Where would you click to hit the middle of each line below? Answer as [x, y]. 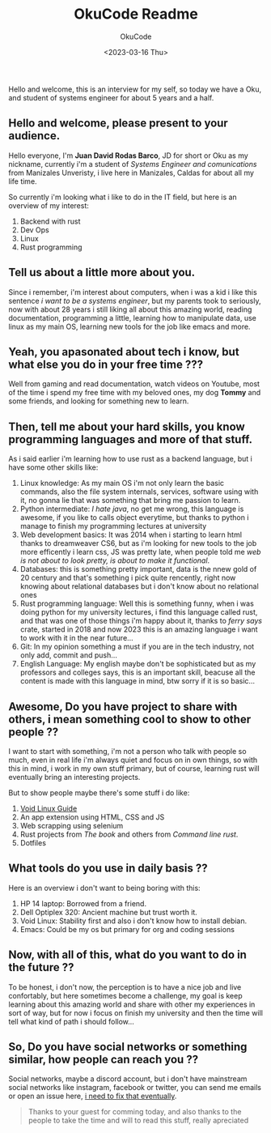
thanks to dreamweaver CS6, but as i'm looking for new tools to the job [138, 543]
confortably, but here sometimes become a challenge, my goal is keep [125, 995]
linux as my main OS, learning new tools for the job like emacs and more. [129, 326]
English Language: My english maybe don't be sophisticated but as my [138, 664]
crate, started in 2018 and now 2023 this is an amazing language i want [139, 629]
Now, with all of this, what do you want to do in [127, 955]
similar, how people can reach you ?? [104, 1060]
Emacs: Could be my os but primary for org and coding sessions [127, 929]
